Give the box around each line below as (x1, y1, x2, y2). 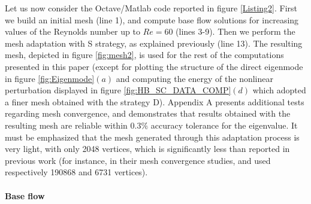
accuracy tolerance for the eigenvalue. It (150, 118, 298, 131)
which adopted (252, 84, 306, 96)
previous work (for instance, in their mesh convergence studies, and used (5, 154, 271, 166)
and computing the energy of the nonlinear (116, 72, 273, 84)
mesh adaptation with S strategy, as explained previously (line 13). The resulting (5, 36, 303, 49)
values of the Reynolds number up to (5, 25, 140, 38)
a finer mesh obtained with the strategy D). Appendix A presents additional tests (5, 95, 304, 108)
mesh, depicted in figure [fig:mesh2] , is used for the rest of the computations (5, 48, 284, 61)
